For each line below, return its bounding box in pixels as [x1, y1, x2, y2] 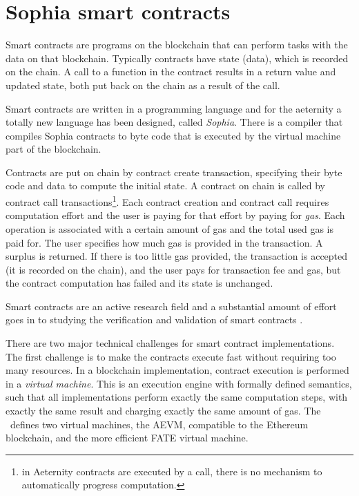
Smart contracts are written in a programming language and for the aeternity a [6, 101, 342, 115]
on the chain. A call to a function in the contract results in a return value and [6, 64, 336, 79]
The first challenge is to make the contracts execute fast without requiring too [6, 349, 336, 363]
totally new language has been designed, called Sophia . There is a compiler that [6, 115, 343, 129]
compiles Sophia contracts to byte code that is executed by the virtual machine [6, 128, 341, 142]
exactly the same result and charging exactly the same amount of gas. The [6, 403, 321, 418]
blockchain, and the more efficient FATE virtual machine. [6, 430, 249, 445]
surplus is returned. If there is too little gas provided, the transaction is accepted [6, 249, 348, 263]
